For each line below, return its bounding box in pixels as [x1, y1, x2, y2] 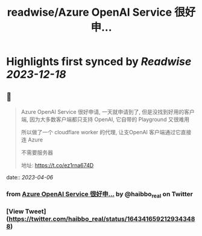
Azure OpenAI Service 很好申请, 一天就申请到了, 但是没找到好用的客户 [21, 108, 195, 115]
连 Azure [21, 136, 43, 143]
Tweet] [25, 207, 46, 216]
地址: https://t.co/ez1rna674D [21, 162, 94, 169]
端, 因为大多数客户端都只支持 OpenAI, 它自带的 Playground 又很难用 [21, 116, 190, 123]
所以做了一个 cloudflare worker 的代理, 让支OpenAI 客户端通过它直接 [21, 129, 192, 135]
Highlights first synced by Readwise [6, 55, 192, 69]
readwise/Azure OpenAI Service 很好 [7, 5, 196, 19]
